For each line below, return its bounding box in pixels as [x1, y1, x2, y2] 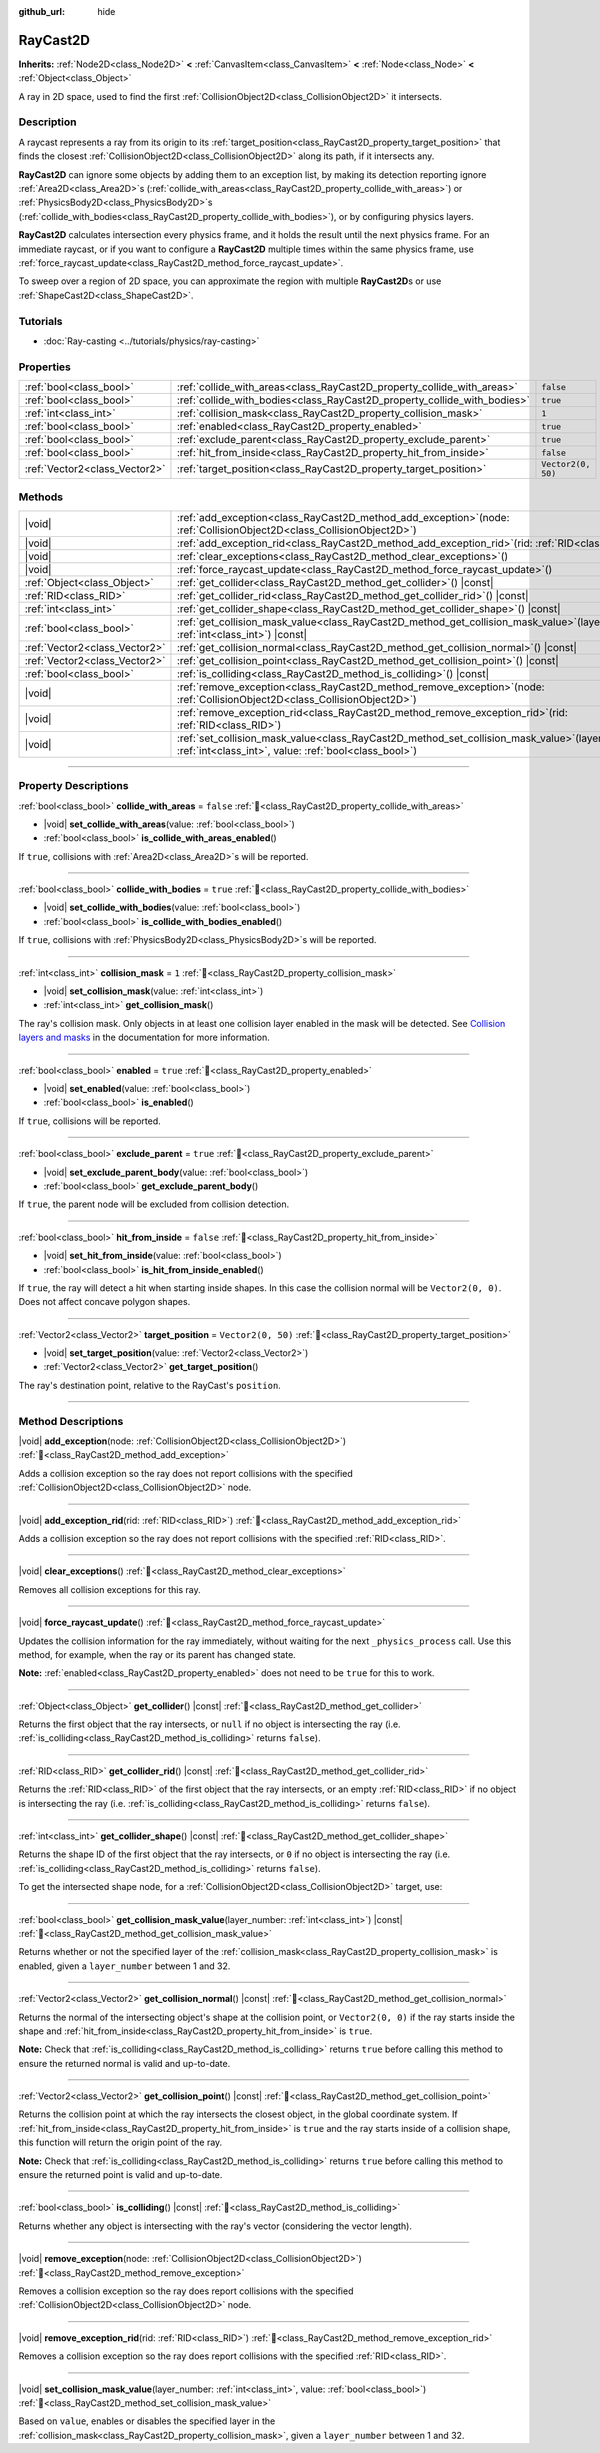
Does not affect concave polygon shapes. [18, 1296, 191, 1308]
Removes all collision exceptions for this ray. [18, 1583, 201, 1595]
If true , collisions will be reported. [18, 1115, 162, 1127]
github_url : [18, 6, 65, 17]
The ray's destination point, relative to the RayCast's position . [18, 1379, 282, 1391]
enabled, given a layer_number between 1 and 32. [18, 1960, 231, 1972]
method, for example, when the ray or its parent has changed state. [18, 1648, 297, 1660]
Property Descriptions [18, 779, 129, 793]
